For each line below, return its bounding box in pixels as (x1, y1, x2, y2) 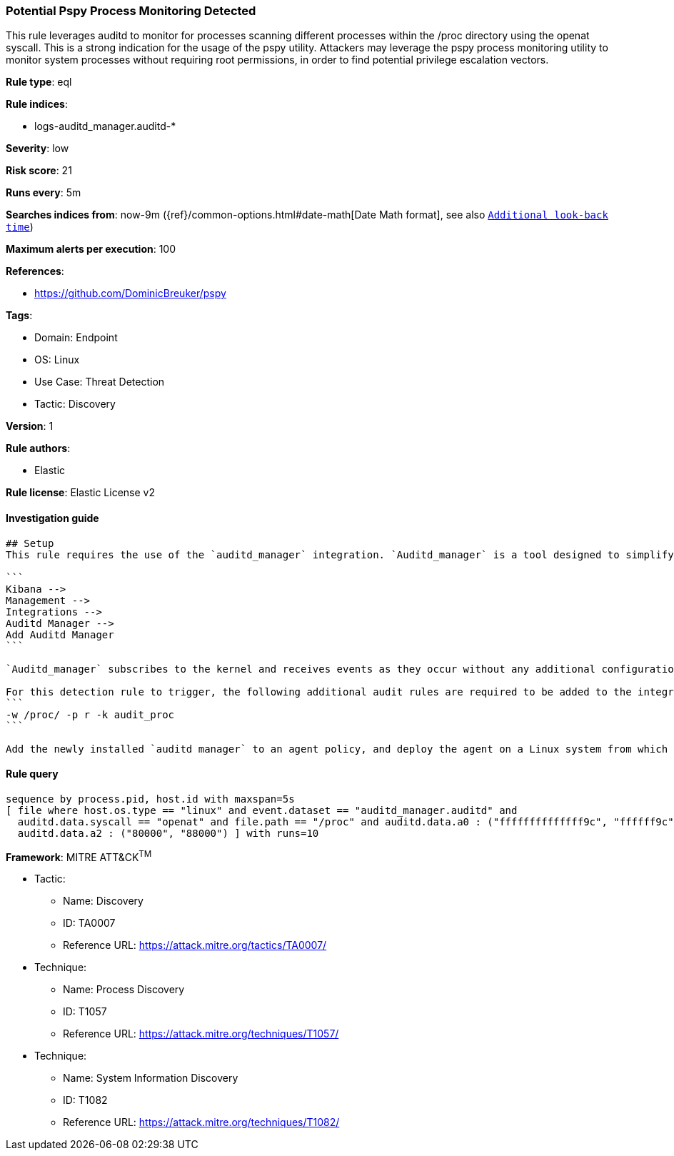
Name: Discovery (63, 895, 144, 908)
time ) (6, 221, 34, 233)
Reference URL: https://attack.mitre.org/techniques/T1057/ (63, 1027, 339, 1040)
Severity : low (6, 142, 69, 155)
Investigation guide (6, 511, 99, 524)
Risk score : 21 (6, 164, 72, 177)
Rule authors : (6, 442, 71, 455)
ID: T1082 (63, 1094, 108, 1107)
